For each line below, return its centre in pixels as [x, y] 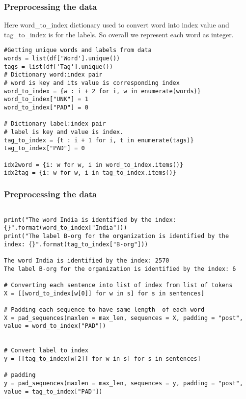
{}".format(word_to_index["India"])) [66, 228]
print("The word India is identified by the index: [90, 220]
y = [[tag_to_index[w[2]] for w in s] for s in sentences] [102, 359]
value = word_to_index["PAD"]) [55, 326]
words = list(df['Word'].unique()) [62, 59]
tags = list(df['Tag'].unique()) [58, 66]
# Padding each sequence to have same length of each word [104, 310]
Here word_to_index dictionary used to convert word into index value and [117, 25]
